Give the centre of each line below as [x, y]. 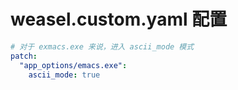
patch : [24, 56]
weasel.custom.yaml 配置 [119, 19]
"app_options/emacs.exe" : [73, 65]
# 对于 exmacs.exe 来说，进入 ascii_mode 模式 [102, 46]
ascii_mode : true [64, 75]
